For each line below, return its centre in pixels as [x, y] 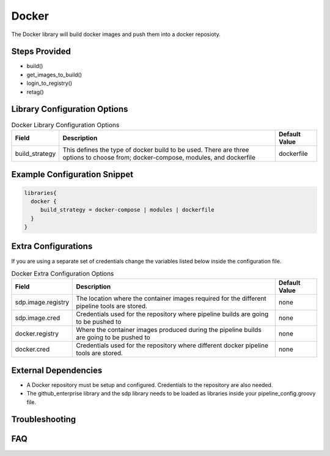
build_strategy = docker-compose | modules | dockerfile [127, 210]
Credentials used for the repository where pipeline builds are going [172, 314]
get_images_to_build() [54, 75]
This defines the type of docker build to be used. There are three [156, 150]
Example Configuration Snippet [72, 175]
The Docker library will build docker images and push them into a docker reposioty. [116, 34]
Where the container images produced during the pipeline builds [169, 330]
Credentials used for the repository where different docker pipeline [172, 345]
